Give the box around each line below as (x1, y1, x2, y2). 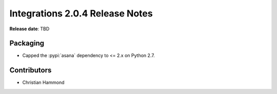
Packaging (9, 39, 45, 48)
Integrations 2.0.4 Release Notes (9, 8, 153, 19)
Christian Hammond (22, 80, 65, 86)
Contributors (9, 66, 52, 74)
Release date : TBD (9, 26, 50, 32)
